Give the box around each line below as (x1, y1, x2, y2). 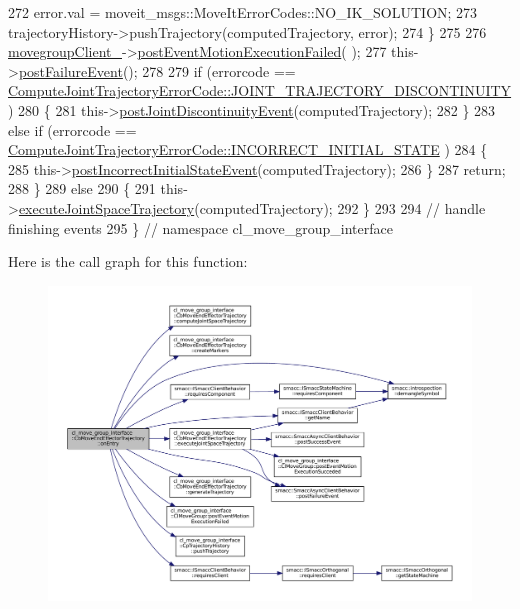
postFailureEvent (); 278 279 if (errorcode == (18, 60, 296, 81)
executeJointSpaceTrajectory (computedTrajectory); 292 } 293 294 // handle (18, 197, 486, 218)
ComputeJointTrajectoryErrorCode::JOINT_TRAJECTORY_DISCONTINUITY (8, 80, 512, 101)
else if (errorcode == (8, 119, 137, 140)
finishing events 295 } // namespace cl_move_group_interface (8, 217, 393, 238)
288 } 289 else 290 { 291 (8, 178, 156, 199)
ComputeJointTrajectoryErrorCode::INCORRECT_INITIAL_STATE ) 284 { (8, 139, 488, 160)
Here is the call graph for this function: (8, 251, 248, 272)
